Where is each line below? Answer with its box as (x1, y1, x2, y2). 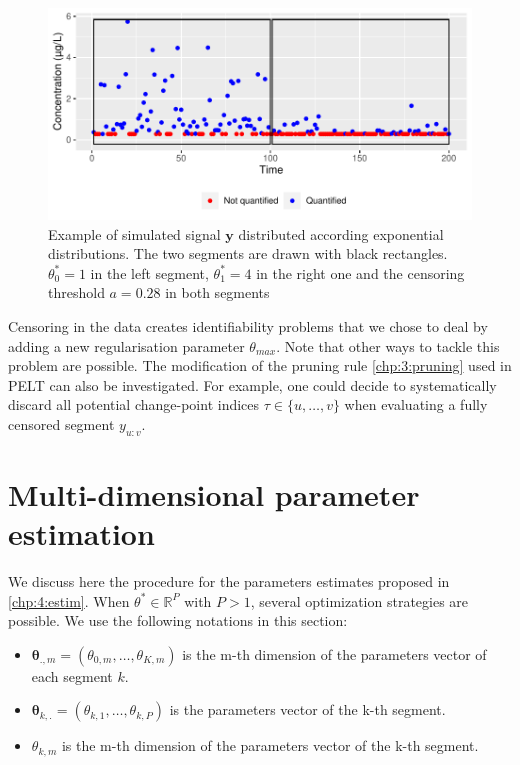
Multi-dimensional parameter (8, 473, 420, 514)
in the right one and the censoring (256, 262, 465, 283)
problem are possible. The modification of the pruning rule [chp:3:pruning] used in (8, 355, 512, 376)
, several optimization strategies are (250, 590, 469, 611)
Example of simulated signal (48, 223, 221, 244)
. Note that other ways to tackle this (276, 335, 500, 356)
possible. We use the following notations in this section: (8, 610, 348, 631)
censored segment (8, 413, 115, 434)
